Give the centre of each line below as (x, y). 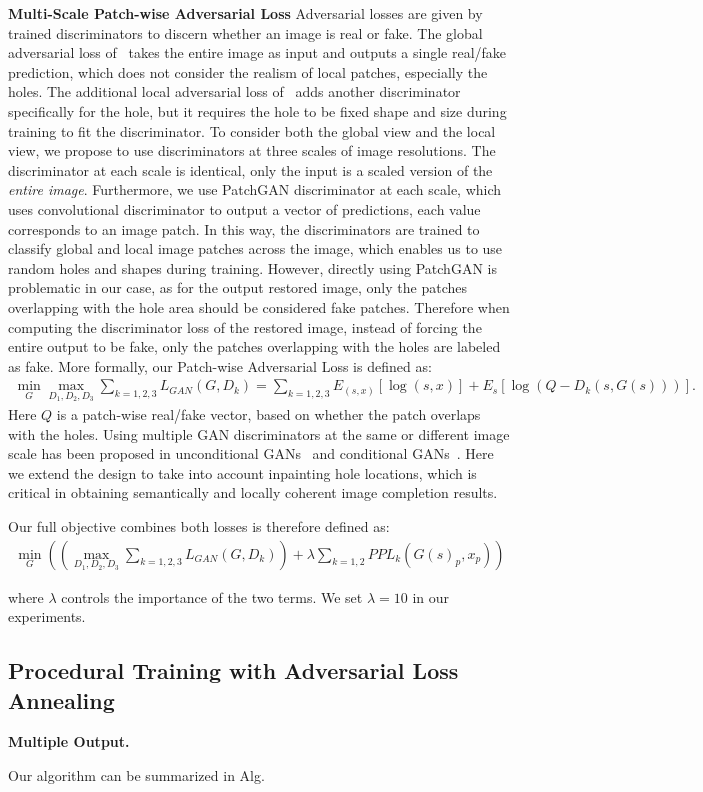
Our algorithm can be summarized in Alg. (136, 774)
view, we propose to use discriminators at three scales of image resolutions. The (252, 150)
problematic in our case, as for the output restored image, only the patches (237, 287)
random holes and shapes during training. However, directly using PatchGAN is (252, 267)
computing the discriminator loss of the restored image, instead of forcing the (245, 326)
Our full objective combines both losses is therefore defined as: (199, 525)
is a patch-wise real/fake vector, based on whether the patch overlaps (268, 413)
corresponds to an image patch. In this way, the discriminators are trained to (244, 228)
